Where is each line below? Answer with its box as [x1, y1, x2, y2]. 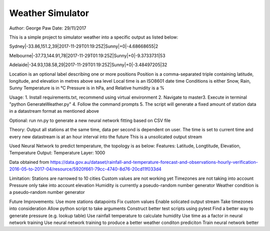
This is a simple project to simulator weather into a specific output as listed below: [9, 34, 178, 40]
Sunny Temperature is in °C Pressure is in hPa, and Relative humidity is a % [9, 85, 164, 91]
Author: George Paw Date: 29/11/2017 [9, 25, 86, 31]
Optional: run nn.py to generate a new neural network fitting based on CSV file [9, 117, 171, 123]
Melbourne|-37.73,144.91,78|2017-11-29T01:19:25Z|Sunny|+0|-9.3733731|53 [9, 53, 165, 59]
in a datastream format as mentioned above [9, 108, 99, 114]
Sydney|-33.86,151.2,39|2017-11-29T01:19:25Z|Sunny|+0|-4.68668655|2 [9, 43, 158, 50]
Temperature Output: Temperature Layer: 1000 [9, 150, 105, 156]
